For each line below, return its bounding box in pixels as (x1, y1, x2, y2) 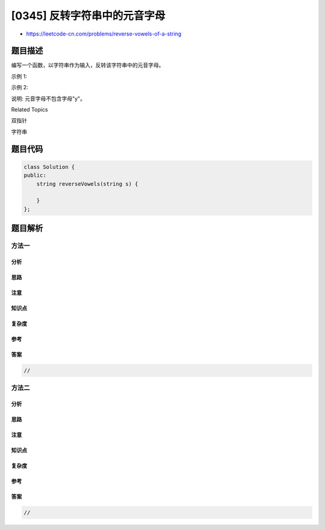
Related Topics (11, 106, 48, 113)
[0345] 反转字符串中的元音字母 (11, 9, 166, 22)
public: (23, 172, 46, 179)
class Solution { (23, 163, 75, 170)
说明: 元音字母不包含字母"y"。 (11, 95, 85, 102)
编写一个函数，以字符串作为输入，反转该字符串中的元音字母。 (11, 62, 164, 69)
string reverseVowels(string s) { (36, 180, 138, 187)
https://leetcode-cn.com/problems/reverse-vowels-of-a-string (26, 30, 182, 37)
